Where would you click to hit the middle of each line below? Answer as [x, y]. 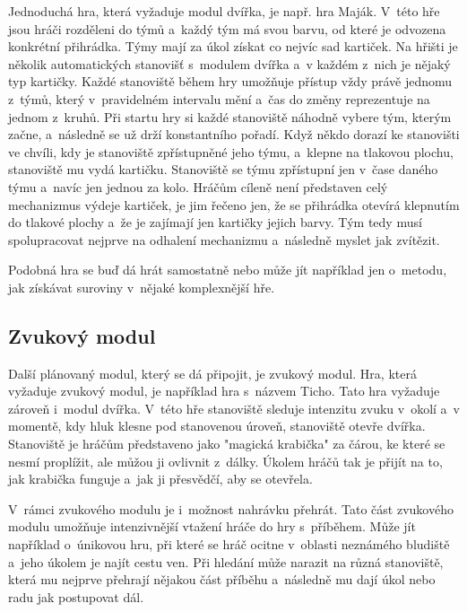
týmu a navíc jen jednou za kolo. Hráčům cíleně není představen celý [198, 186]
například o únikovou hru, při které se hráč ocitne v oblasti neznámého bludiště [229, 544]
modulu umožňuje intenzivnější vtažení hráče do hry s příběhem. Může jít [212, 526]
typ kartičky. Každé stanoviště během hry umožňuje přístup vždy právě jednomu [230, 81]
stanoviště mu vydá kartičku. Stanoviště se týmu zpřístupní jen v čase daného [223, 169]
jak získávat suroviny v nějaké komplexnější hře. [142, 287]
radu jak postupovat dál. [76, 596]
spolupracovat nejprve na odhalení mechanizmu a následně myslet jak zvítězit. [224, 239]
